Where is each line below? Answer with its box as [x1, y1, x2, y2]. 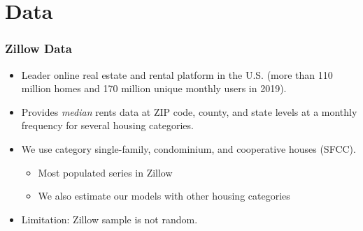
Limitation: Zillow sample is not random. [21, 211, 198, 226]
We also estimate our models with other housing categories [38, 188, 290, 203]
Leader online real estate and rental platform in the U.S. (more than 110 [21, 67, 333, 82]
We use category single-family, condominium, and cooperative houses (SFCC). [21, 141, 356, 156]
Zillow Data [5, 40, 72, 57]
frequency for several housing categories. [21, 118, 194, 133]
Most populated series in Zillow [38, 165, 173, 179]
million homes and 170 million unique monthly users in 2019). [21, 81, 287, 96]
